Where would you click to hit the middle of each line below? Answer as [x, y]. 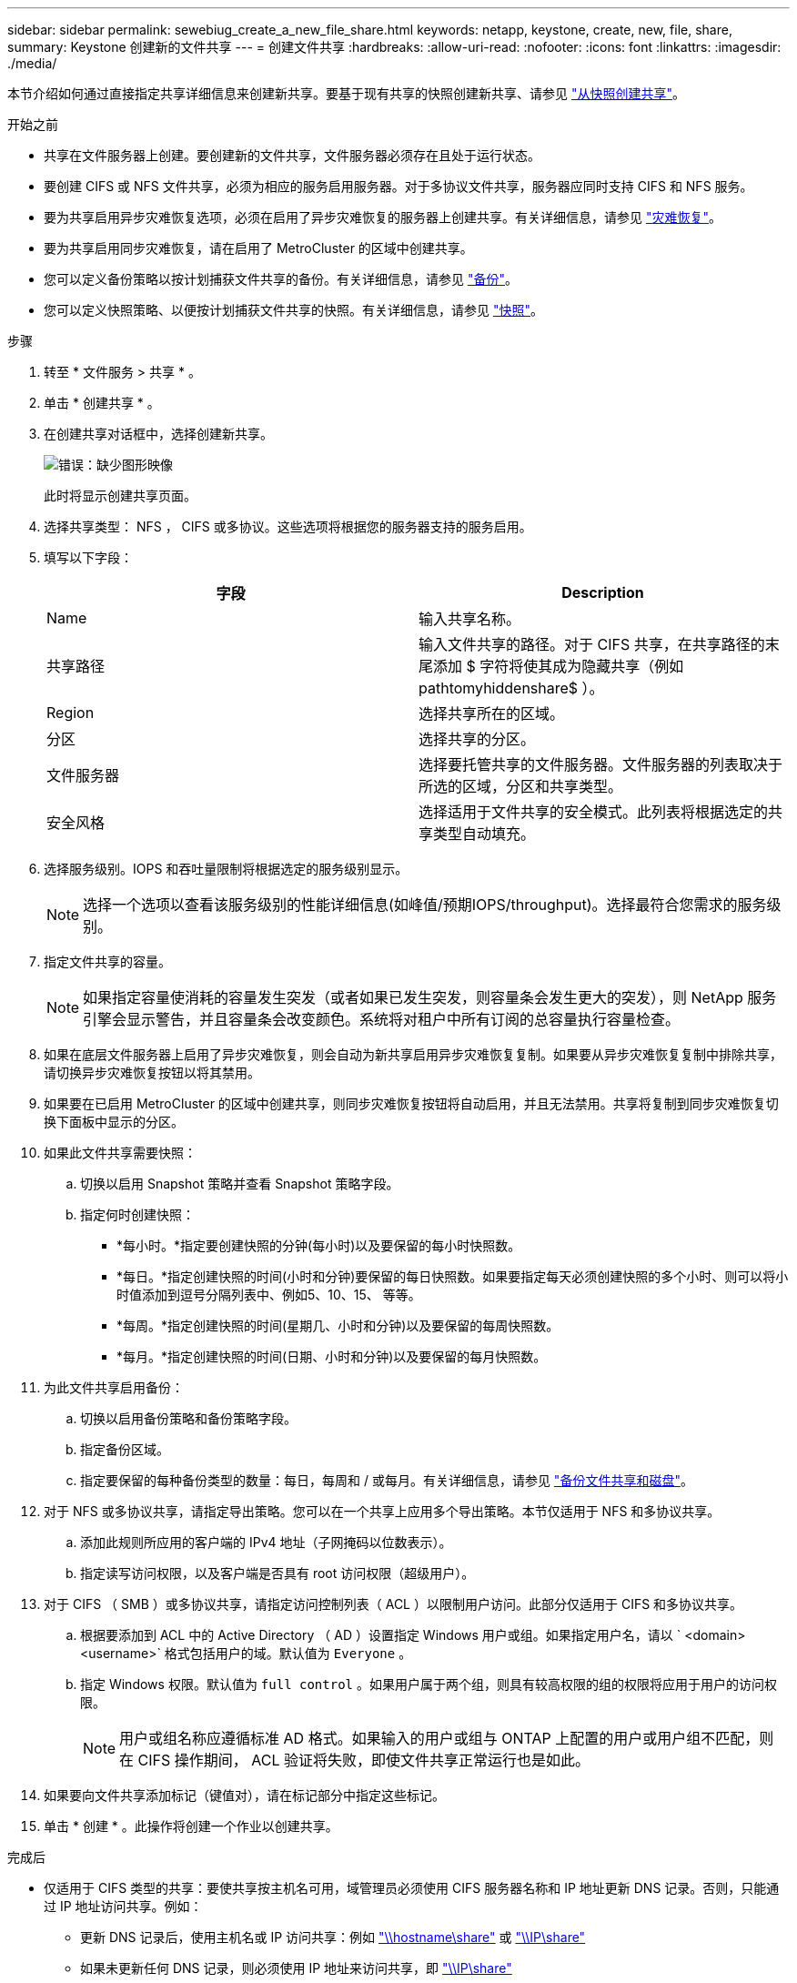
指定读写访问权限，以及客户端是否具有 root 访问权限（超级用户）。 [277, 1573]
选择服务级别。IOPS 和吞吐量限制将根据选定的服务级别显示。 [226, 869]
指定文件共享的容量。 [107, 961]
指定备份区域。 [125, 1449]
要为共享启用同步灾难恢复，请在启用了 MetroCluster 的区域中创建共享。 [258, 248]
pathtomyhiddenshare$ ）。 [511, 688]
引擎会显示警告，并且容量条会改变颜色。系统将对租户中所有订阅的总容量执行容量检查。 [382, 1019]
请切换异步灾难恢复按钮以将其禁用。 [152, 1072]
